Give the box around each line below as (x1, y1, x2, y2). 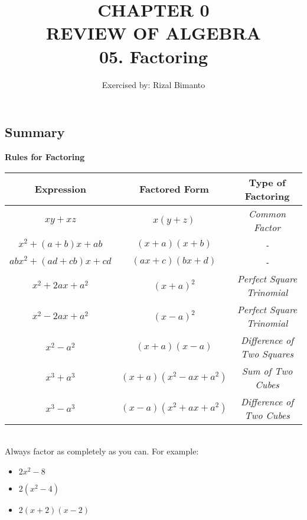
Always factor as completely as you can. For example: (5, 445, 199, 457)
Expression (34, 182, 86, 196)
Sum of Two (241, 363, 293, 378)
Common (249, 206, 286, 220)
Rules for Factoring (5, 150, 85, 162)
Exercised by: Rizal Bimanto (102, 78, 205, 90)
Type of (249, 175, 286, 189)
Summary (5, 123, 65, 141)
